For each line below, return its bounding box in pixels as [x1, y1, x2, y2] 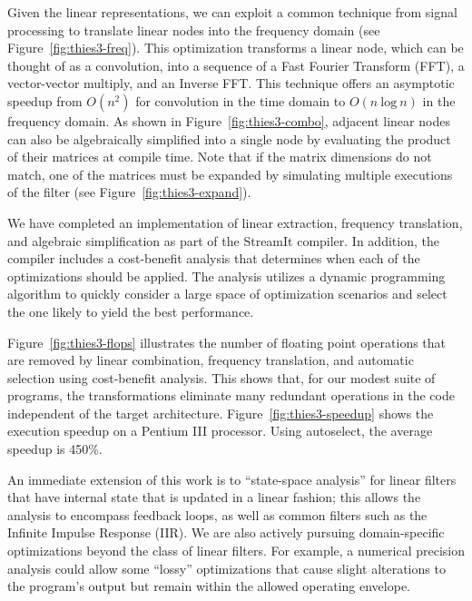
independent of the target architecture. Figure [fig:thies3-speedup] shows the [7, 403, 434, 422]
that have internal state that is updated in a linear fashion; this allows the [7, 488, 421, 507]
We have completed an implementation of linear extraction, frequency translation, [7, 212, 463, 232]
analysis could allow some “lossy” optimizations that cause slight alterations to [7, 558, 446, 577]
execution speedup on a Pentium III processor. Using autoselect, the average [7, 421, 433, 440]
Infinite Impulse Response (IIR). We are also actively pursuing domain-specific [7, 523, 445, 542]
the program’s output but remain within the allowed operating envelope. [7, 576, 410, 596]
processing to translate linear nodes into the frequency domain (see [7, 20, 380, 39]
